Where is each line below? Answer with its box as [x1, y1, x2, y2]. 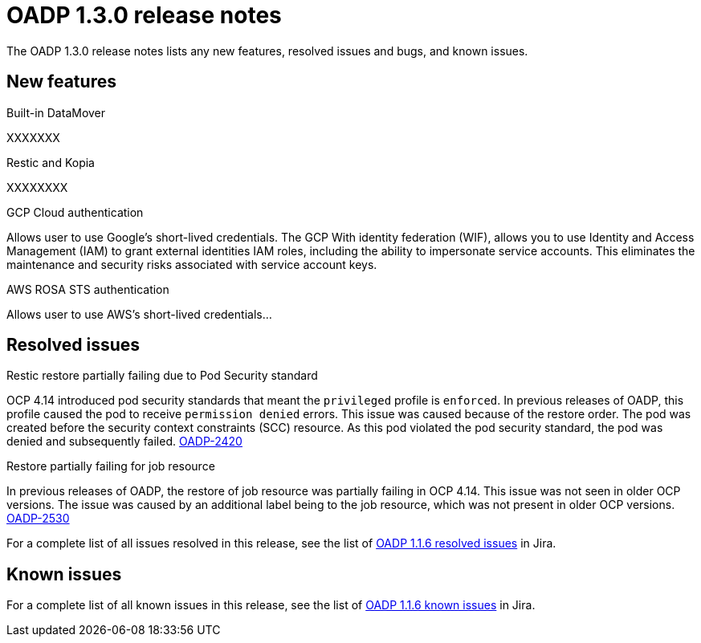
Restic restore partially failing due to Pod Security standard [6, 368, 318, 383]
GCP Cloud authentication [6, 205, 144, 219]
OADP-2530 [6, 511, 70, 526]
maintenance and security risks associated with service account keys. [6, 257, 377, 271]
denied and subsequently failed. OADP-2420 [6, 434, 242, 449]
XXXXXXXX [6, 180, 68, 194]
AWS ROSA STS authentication [6, 282, 169, 296]
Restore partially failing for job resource [6, 459, 215, 474]
